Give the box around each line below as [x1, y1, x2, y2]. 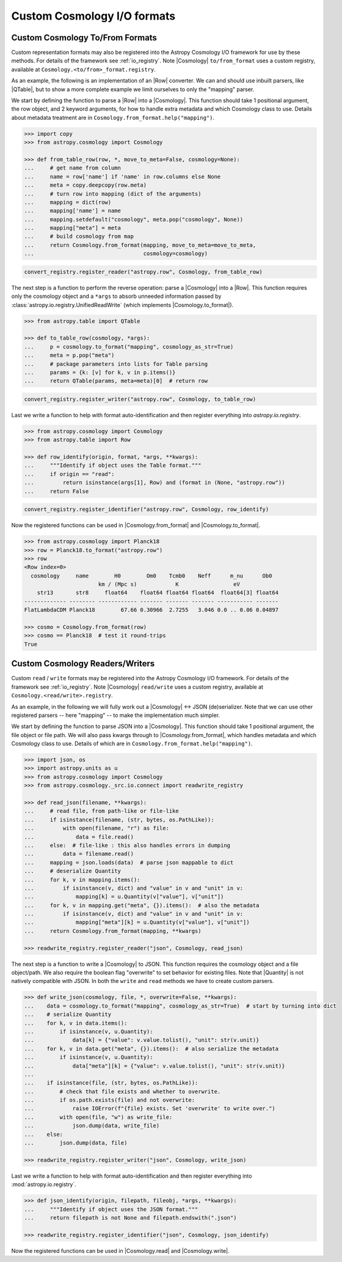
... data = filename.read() [24, 850, 134, 858]
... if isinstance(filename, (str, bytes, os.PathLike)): [24, 816, 214, 823]
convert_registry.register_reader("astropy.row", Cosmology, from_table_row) [24, 268, 263, 275]
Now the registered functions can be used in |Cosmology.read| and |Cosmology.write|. [11, 1247, 230, 1254]
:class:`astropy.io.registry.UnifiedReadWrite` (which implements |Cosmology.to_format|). [11, 301, 234, 308]
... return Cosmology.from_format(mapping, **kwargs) [24, 927, 202, 934]
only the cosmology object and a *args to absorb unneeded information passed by [11, 292, 222, 300]
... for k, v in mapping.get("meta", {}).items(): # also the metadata [24, 902, 260, 908]
